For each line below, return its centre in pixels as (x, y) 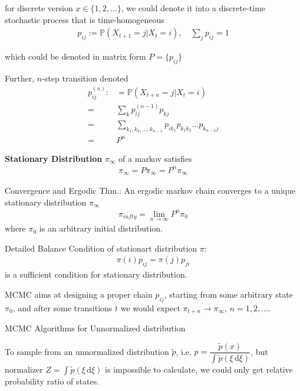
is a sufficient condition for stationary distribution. (96, 274)
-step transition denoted (85, 78)
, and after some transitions (62, 307)
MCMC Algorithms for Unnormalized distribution (95, 328)
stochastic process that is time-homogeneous (85, 19)
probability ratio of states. (52, 381)
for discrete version (39, 8)
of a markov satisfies (155, 158)
